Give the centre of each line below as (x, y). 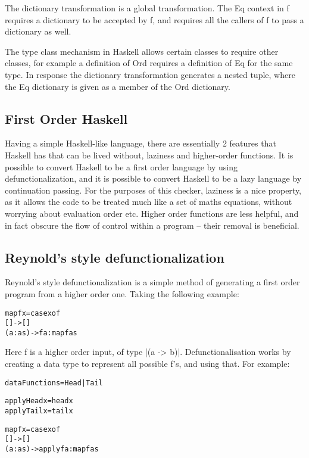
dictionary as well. (38, 31)
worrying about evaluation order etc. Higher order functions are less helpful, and (152, 213)
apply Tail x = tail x (39, 411)
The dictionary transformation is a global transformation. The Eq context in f (147, 8)
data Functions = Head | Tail (54, 383)
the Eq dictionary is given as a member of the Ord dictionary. (118, 86)
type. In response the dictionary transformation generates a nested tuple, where (150, 74)
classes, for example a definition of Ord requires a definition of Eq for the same (149, 63)
